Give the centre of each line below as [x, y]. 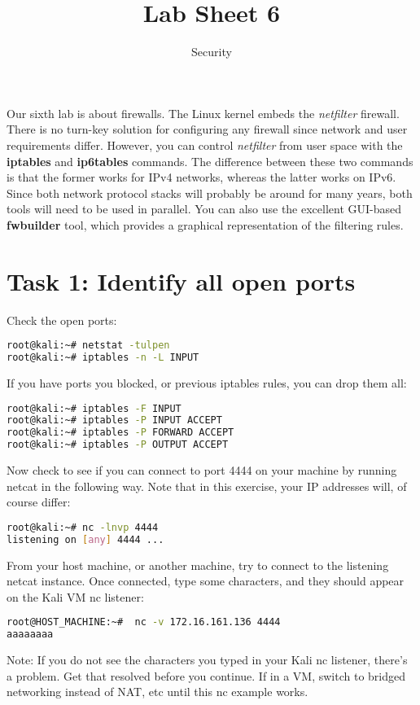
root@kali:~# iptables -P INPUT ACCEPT [114, 420]
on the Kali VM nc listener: [75, 596]
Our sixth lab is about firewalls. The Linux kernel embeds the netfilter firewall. [203, 113]
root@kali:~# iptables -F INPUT [94, 408]
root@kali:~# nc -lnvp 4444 [83, 527]
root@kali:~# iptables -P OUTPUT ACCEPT [118, 445]
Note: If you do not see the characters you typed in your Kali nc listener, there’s [207, 660]
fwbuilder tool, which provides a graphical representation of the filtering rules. [205, 224]
